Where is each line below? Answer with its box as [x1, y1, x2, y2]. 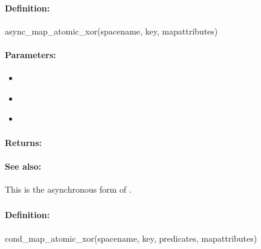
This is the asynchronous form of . [5, 182, 132, 195]
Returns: [5, 136, 42, 148]
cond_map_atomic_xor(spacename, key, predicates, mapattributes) [5, 231, 257, 244]
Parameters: [5, 48, 56, 61]
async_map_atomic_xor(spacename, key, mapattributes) [5, 24, 218, 37]
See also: [5, 159, 42, 172]
